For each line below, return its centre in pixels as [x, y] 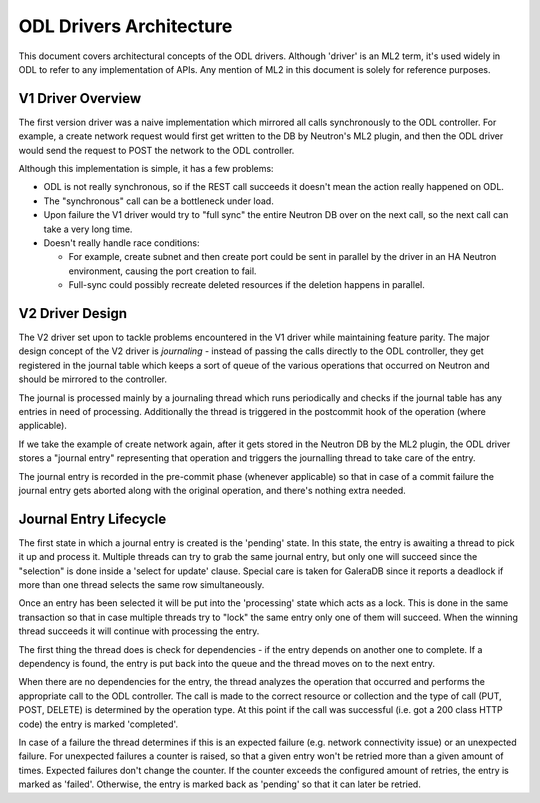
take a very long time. [88, 229]
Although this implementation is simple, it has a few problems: [146, 169]
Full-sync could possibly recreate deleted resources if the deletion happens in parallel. [246, 285]
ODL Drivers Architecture [125, 26]
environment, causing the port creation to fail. [162, 271]
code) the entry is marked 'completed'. [98, 724]
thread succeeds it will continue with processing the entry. [139, 631]
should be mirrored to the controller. [92, 379]
